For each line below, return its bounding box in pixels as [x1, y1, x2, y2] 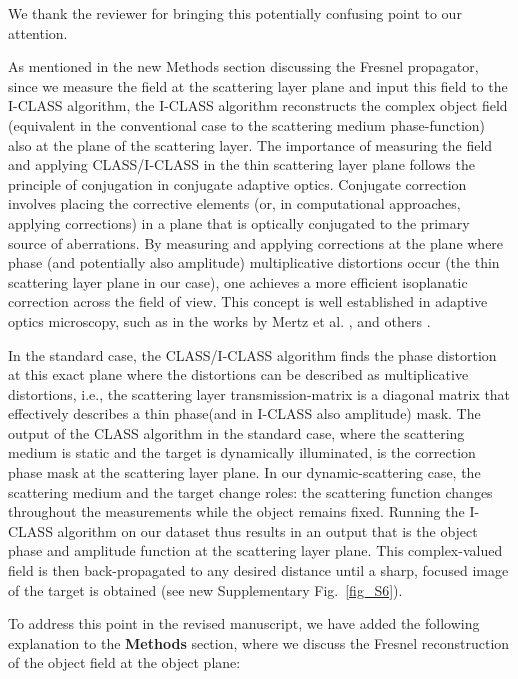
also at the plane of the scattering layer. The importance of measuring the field [8, 134, 493, 155]
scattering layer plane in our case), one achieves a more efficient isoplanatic [8, 271, 468, 292]
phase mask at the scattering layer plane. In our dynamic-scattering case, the [8, 462, 481, 483]
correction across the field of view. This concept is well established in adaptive [8, 291, 488, 312]
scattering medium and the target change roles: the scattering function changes [8, 481, 493, 502]
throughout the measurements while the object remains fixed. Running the [8, 501, 465, 522]
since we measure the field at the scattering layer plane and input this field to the [8, 75, 508, 96]
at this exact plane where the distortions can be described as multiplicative [8, 364, 469, 385]
